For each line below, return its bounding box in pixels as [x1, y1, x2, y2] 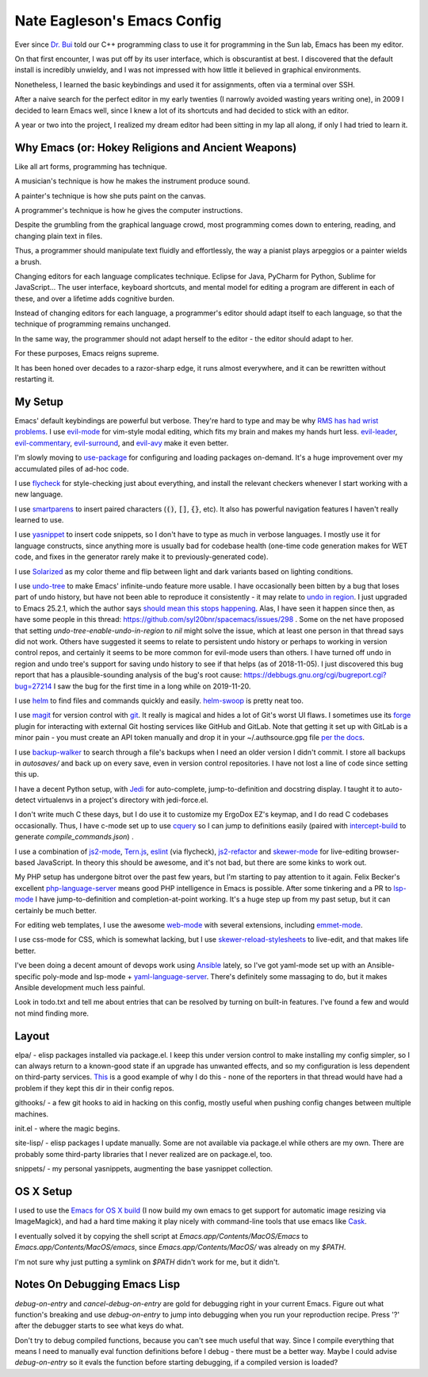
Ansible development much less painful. [14, 982, 146, 992]
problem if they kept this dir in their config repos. [14, 1083, 174, 1093]
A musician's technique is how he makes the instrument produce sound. [14, 176, 250, 186]
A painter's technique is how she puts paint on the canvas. [14, 191, 206, 200]
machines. [14, 1109, 49, 1119]
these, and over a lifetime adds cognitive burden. [14, 294, 174, 303]
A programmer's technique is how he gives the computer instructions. [14, 205, 243, 214]
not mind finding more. [14, 1009, 90, 1018]
